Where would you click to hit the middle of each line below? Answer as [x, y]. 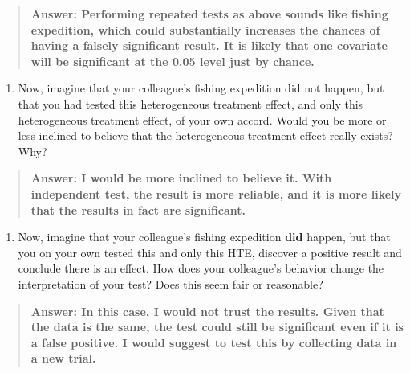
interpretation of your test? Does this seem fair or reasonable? [170, 283]
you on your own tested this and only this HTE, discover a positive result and [210, 252]
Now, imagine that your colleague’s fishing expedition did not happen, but [201, 88]
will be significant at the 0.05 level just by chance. [173, 61]
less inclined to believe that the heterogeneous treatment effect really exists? [205, 135]
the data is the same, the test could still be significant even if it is [217, 327]
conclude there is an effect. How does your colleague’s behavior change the [201, 268]
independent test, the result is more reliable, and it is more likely [216, 193]
